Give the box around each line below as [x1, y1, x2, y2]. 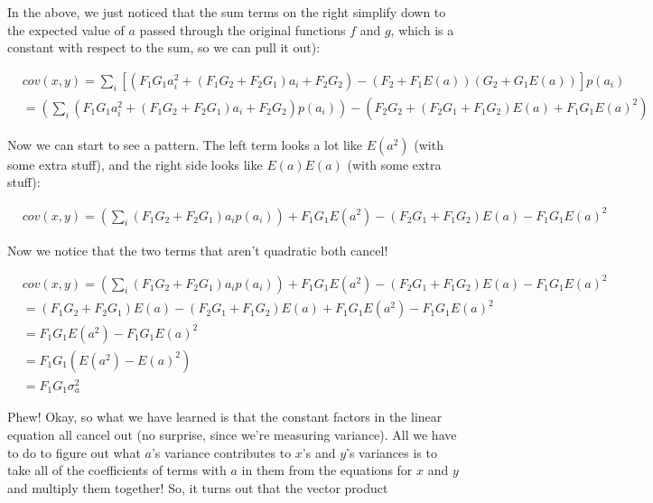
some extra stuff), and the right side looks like [7, 154, 263, 173]
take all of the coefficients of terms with [7, 461, 227, 480]
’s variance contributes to [151, 442, 292, 461]
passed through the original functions [139, 20, 346, 39]
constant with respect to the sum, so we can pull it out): [7, 38, 321, 57]
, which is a [390, 20, 454, 39]
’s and [302, 442, 336, 461]
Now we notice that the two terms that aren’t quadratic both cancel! [7, 240, 388, 259]
